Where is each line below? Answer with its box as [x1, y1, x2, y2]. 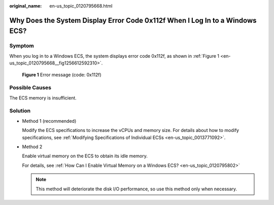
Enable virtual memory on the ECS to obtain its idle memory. [22, 153, 148, 159]
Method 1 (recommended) [22, 118, 77, 124]
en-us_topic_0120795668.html [49, 3, 113, 9]
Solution [9, 107, 31, 114]
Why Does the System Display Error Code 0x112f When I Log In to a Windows [9, 16, 257, 25]
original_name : [9, 3, 42, 9]
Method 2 [22, 144, 43, 150]
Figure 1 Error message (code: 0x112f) [22, 72, 101, 78]
